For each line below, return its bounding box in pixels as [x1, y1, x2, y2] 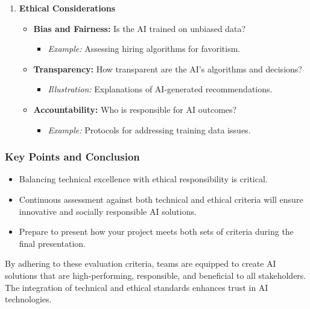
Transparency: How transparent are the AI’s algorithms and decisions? [33, 62, 302, 75]
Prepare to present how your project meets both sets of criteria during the [19, 225, 294, 238]
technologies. [5, 293, 52, 305]
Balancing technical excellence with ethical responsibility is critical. [19, 173, 268, 185]
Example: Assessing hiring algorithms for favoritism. [48, 42, 241, 55]
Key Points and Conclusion [5, 149, 140, 164]
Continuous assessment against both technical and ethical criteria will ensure [19, 193, 303, 205]
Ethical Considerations [19, 2, 116, 14]
